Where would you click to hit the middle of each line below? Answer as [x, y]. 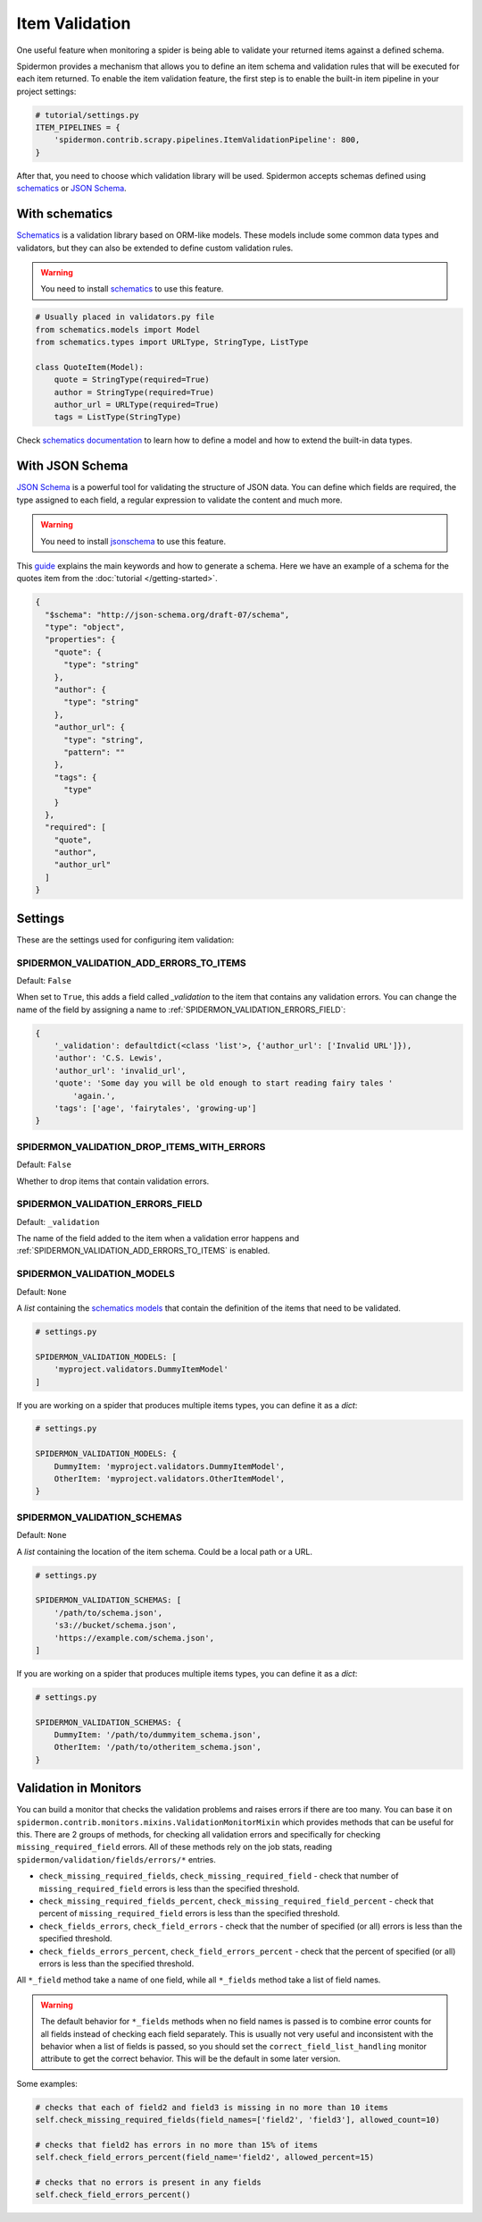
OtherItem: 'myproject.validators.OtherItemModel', [170, 1479]
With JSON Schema [72, 466]
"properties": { [80, 640]
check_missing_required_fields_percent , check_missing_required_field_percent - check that [236, 1901]
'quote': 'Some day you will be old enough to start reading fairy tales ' [224, 1083]
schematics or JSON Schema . [71, 189]
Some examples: [47, 2083]
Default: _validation [58, 1221]
